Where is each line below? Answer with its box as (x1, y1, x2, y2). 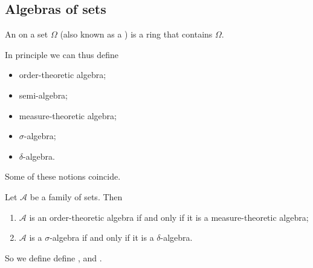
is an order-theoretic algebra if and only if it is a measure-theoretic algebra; (29, 211, 309, 223)
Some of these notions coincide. (5, 170, 121, 183)
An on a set (5, 28, 48, 41)
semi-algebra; (19, 88, 68, 101)
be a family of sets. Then (30, 190, 123, 203)
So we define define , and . (5, 251, 102, 264)
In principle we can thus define (5, 48, 118, 60)
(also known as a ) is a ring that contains (60, 28, 213, 41)
